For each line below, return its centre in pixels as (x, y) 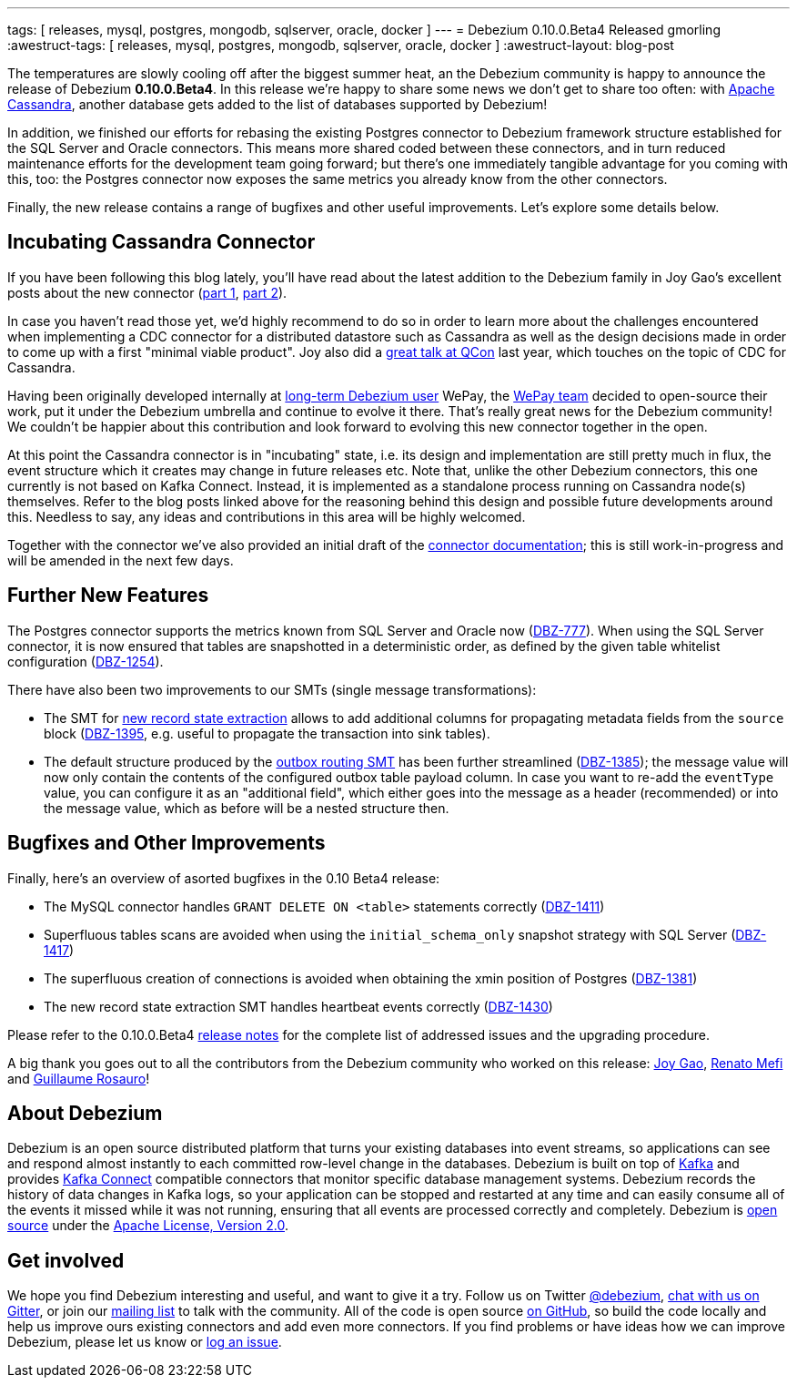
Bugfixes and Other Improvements (166, 843)
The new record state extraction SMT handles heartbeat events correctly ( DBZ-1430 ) (298, 1006)
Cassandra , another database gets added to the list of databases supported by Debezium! (277, 104)
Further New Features (108, 596)
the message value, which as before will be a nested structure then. (247, 808)
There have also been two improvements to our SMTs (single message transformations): (272, 689)
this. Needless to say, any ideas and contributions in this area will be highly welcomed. (267, 516)
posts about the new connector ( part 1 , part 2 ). (147, 292)
